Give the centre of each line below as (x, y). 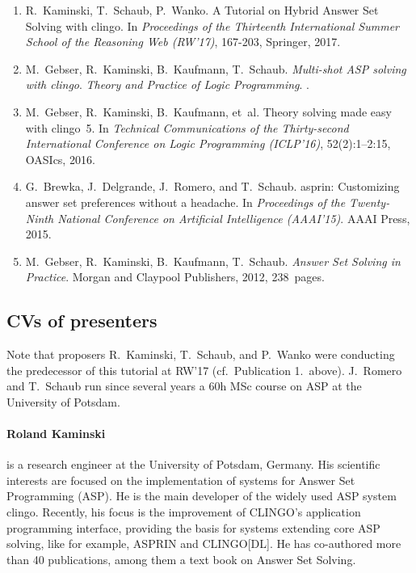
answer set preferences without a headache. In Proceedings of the (185, 202)
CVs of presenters (82, 320)
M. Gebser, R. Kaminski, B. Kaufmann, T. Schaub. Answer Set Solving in (213, 261)
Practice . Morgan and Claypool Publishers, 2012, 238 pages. (175, 277)
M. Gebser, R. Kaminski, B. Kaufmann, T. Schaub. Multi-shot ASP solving (216, 68)
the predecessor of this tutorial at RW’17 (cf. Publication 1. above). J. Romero (204, 370)
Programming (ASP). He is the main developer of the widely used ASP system (202, 496)
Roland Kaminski (56, 434)
